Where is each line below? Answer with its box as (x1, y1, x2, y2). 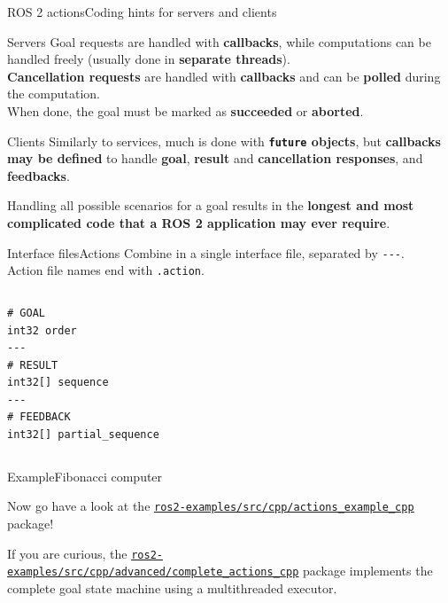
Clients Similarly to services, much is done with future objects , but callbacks (7, 131, 441, 150)
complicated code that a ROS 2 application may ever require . (7, 214, 390, 231)
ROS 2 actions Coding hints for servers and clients (7, 3, 277, 20)
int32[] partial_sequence (7, 428, 159, 442)
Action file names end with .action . (7, 261, 205, 279)
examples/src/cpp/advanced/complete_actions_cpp (7, 566, 299, 579)
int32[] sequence (7, 376, 109, 389)
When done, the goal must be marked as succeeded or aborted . (7, 101, 364, 120)
